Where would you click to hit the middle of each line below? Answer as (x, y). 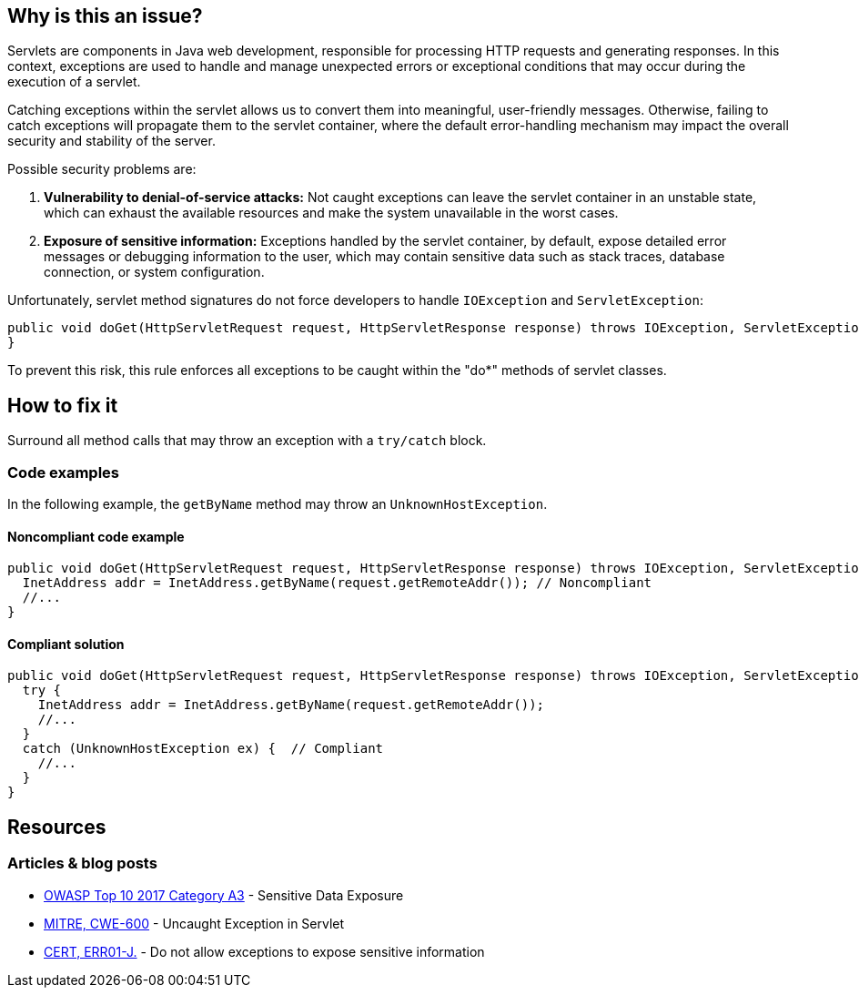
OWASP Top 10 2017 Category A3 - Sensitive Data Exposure (224, 895)
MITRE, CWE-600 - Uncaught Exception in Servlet (194, 923)
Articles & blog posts (82, 863)
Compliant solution (66, 644)
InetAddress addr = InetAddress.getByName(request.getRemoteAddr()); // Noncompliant (337, 583)
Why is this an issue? (105, 16)
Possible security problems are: (102, 169)
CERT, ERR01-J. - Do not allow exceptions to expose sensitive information (264, 951)
